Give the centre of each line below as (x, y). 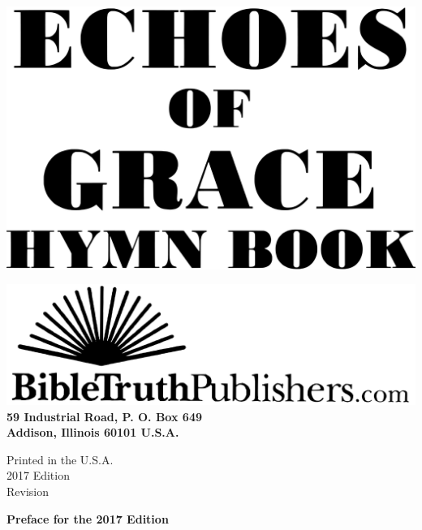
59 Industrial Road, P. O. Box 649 (104, 416)
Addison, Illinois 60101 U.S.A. (93, 432)
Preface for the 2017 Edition (88, 518)
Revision (28, 491)
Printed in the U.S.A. (60, 459)
